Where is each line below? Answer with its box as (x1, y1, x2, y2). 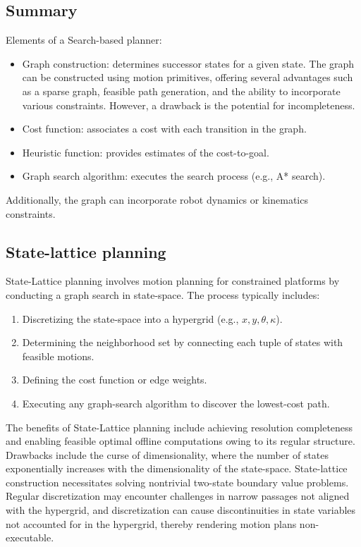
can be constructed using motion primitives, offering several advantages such (22, 70, 353, 85)
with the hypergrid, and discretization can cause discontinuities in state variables (6, 503, 356, 517)
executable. (6, 530, 54, 545)
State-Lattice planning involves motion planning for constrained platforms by (6, 273, 340, 288)
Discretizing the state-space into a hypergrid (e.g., (22, 311, 239, 326)
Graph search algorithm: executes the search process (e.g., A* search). (22, 168, 326, 183)
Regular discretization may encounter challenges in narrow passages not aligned (6, 488, 350, 503)
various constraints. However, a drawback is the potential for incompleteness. (22, 97, 355, 112)
